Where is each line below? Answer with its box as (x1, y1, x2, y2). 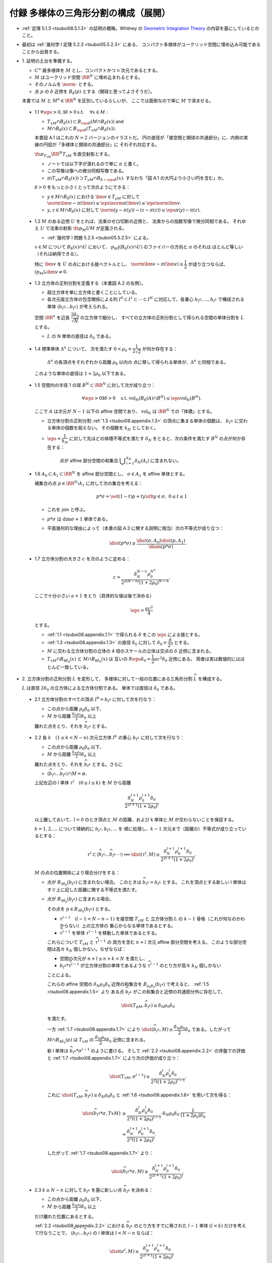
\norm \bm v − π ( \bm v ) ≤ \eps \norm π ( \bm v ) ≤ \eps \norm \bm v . (47, 200, 181, 206)
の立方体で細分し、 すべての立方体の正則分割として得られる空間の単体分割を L (80, 314, 244, 320)
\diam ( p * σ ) (149, 544, 173, 549)
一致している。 (60, 664, 92, 670)
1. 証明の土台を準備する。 (22, 58, 75, 64)
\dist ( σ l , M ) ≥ (109, 1247, 140, 1254)
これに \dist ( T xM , (47, 1092, 84, 1099)
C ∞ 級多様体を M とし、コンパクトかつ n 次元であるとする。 (34, 66, 161, 73)
